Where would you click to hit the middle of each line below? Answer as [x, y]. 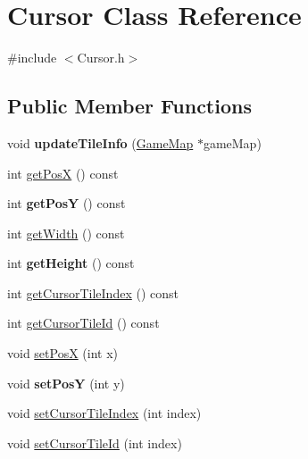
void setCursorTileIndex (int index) [104, 413]
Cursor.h [101, 58]
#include [32, 58]
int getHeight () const [71, 263]
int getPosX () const [63, 173]
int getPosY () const [67, 203]
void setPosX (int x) [63, 353]
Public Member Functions [129, 106]
